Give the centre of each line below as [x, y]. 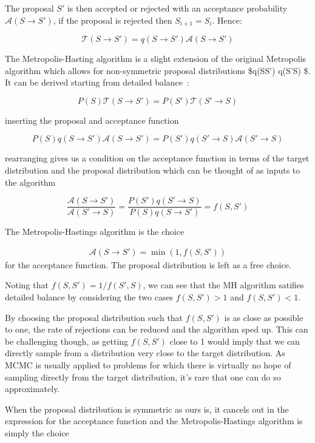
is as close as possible [264, 317]
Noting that [27, 285]
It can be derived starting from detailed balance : [97, 82]
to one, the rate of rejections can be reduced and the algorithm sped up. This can [157, 329]
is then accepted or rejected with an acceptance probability [177, 8]
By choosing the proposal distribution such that [94, 317]
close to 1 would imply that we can [235, 341]
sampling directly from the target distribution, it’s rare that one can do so [143, 377]
